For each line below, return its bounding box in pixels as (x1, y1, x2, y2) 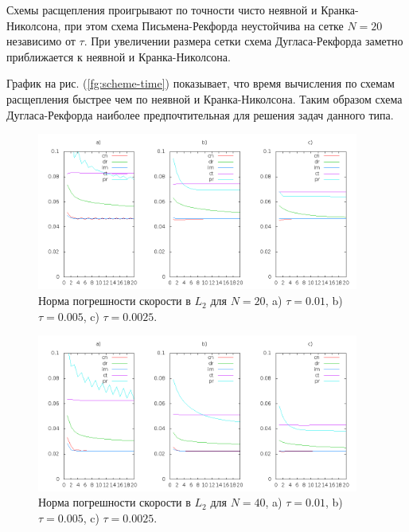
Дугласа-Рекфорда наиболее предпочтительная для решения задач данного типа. (6, 106, 394, 123)
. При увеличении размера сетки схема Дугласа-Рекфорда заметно (84, 33, 403, 49)
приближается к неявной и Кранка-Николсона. (6, 48, 231, 65)
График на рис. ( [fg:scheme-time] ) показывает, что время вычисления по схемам (6, 75, 395, 92)
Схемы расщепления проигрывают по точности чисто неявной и (6, 2, 317, 18)
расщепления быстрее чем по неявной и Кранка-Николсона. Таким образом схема (6, 90, 403, 107)
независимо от (6, 33, 76, 49)
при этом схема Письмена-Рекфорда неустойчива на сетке (64, 17, 344, 33)
